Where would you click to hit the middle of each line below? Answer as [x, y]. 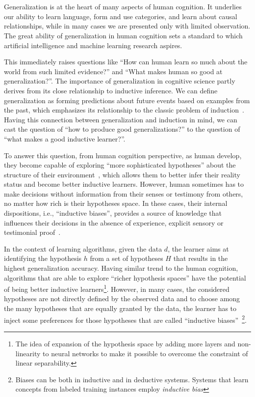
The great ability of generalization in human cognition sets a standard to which [123, 35]
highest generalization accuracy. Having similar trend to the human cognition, [121, 268]
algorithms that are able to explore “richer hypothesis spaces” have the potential [125, 277]
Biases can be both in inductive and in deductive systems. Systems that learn [132, 379]
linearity [28, 353]
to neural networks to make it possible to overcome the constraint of [145, 353]
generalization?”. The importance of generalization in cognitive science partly [120, 81]
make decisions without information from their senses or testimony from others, [124, 193]
